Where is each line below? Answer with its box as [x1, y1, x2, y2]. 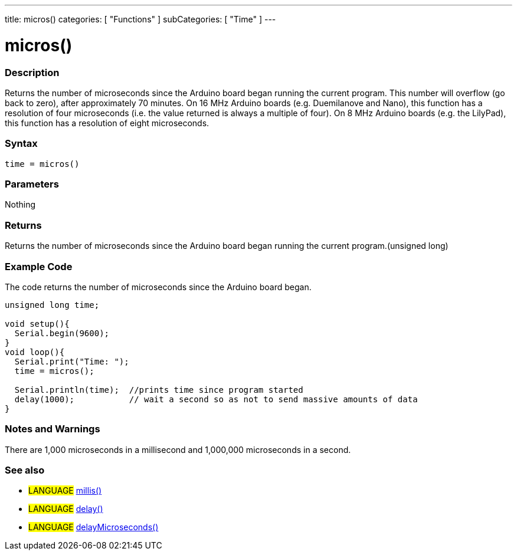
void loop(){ [5, 347, 65, 357]
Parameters [5, 178, 59, 190]
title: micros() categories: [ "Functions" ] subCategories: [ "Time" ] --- [5, 14, 276, 24]
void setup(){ [5, 318, 70, 329]
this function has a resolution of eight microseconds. [5, 117, 210, 128]
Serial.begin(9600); [14, 328, 110, 338]
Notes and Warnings [5, 423, 100, 435]
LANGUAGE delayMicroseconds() [28, 522, 159, 533]
